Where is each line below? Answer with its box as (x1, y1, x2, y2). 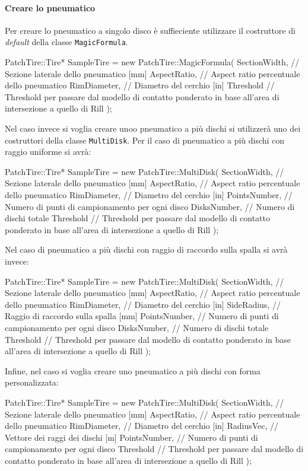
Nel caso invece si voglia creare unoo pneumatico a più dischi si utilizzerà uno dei (5, 122, 301, 135)
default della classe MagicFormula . (5, 36, 128, 48)
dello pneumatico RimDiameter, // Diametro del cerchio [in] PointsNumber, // (5, 189, 293, 201)
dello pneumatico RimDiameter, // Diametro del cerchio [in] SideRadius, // (5, 298, 281, 310)
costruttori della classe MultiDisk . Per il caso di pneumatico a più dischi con (5, 133, 285, 146)
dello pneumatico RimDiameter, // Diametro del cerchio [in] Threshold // (5, 79, 275, 91)
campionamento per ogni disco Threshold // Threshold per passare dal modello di (5, 443, 304, 455)
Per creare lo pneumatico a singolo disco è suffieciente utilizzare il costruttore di (5, 24, 296, 36)
